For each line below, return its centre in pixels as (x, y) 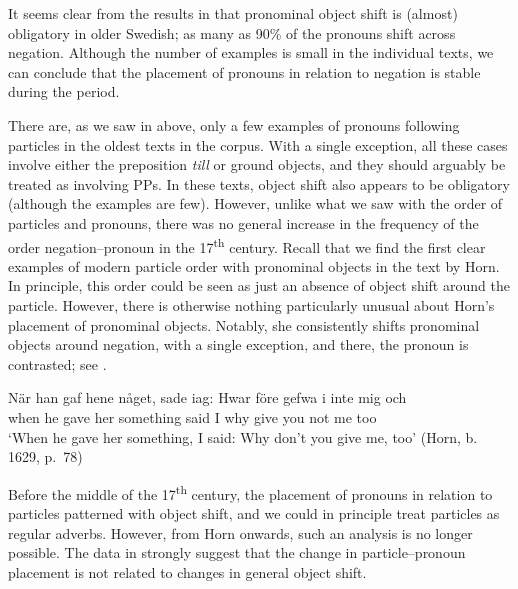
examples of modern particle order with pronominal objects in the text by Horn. (254, 265)
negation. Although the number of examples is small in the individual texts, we (251, 52)
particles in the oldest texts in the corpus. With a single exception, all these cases (258, 144)
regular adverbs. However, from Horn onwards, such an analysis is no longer (240, 532)
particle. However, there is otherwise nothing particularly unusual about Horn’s (251, 304)
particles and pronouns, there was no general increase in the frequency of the (243, 222)
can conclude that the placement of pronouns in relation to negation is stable (244, 71)
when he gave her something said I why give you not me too (192, 416)
